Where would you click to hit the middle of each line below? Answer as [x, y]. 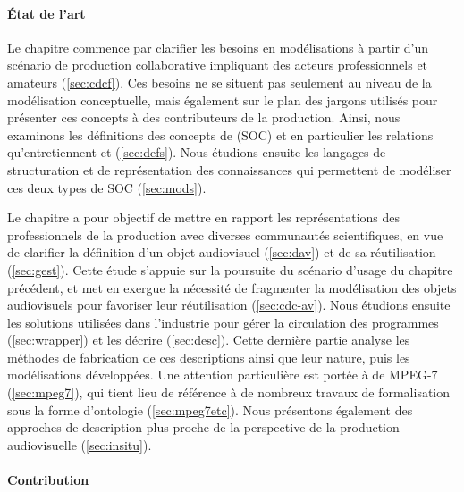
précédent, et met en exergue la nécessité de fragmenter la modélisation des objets [232, 287]
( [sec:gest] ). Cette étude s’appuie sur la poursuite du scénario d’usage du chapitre [230, 269]
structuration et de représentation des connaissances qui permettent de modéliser [229, 169]
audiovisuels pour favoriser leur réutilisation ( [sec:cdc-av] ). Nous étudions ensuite [229, 305]
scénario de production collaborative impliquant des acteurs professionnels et [218, 65]
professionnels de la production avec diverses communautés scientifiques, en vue [225, 234]
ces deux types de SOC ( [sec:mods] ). [107, 187]
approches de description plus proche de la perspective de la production [203, 427]
